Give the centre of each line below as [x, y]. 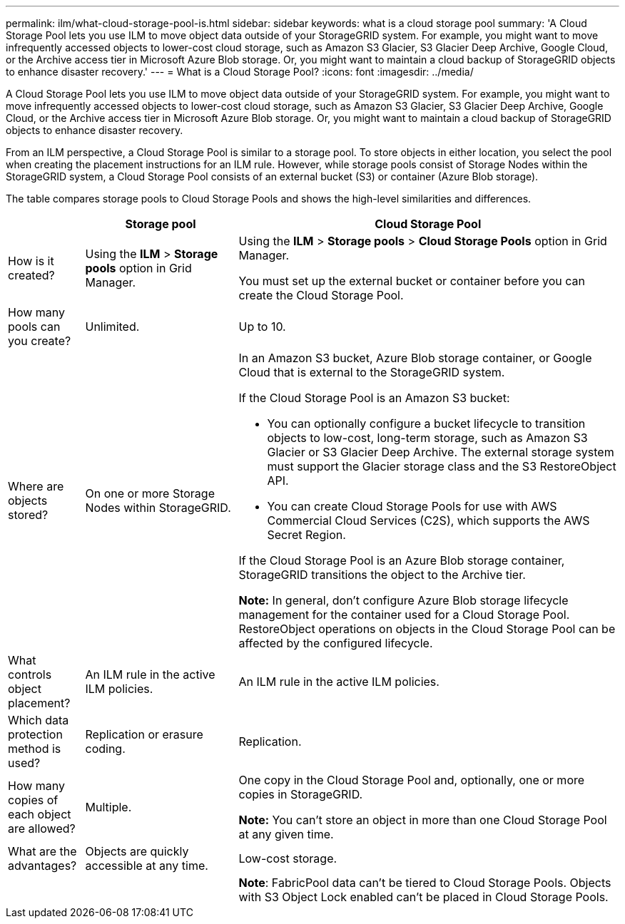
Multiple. [108, 807]
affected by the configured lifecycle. [336, 643]
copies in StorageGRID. [301, 794]
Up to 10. [262, 327]
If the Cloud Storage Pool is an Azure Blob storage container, [402, 560]
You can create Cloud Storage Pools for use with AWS [412, 506]
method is [35, 749]
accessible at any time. [147, 866]
